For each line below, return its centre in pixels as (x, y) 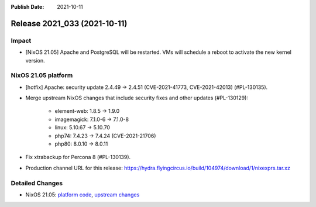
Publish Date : (28, 7)
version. (35, 60)
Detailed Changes (37, 183)
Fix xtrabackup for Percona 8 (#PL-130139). (78, 157)
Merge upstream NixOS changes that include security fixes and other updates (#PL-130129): (137, 98)
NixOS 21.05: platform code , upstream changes (83, 194)
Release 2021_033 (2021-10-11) (69, 23)
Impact (21, 40)
